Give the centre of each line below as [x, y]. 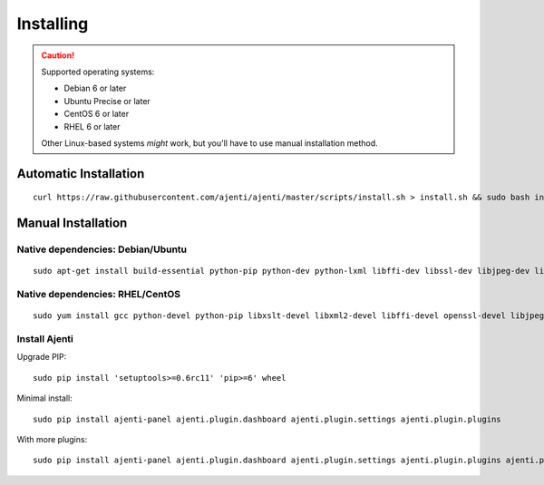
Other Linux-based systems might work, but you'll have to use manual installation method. [209, 143]
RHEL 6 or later [92, 126]
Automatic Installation [81, 174]
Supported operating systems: [98, 72]
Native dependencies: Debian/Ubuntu [102, 249]
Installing [53, 24]
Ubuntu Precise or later [107, 101]
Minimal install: [44, 398]
